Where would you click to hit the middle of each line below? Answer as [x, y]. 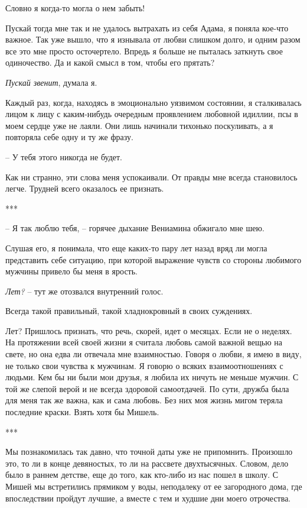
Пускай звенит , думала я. [51, 82]
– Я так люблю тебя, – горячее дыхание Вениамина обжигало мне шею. [135, 228]
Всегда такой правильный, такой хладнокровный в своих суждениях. [129, 311]
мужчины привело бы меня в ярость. [71, 271]
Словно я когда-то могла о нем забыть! [75, 8]
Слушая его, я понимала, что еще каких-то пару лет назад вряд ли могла [136, 247]
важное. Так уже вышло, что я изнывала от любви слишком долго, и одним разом [153, 39]
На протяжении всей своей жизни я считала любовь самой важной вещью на [144, 342]
